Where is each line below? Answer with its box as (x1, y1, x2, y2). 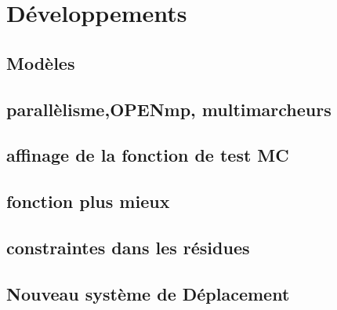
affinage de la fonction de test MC (6, 143, 289, 167)
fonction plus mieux (6, 189, 170, 213)
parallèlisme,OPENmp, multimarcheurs (6, 97, 332, 121)
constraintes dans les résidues (6, 235, 250, 259)
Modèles (6, 50, 75, 75)
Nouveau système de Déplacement (6, 281, 290, 305)
